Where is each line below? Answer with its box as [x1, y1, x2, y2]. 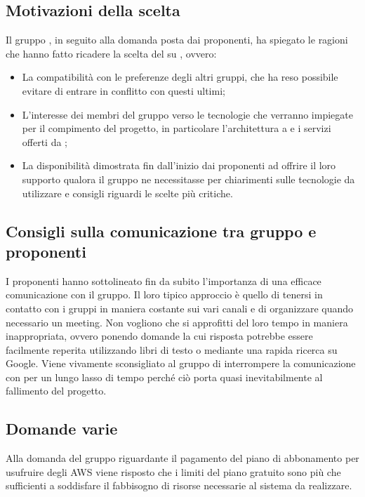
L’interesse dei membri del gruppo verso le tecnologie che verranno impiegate [22, 107, 353, 121]
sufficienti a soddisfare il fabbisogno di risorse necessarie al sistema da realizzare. [6, 478, 352, 493]
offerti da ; [22, 134, 68, 149]
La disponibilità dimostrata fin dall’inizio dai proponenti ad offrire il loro [22, 158, 336, 173]
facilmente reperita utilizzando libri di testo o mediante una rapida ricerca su [6, 342, 338, 357]
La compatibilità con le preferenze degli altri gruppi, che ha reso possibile [22, 69, 338, 84]
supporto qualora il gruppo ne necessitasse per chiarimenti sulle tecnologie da [22, 171, 355, 186]
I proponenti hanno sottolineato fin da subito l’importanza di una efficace [6, 273, 321, 288]
